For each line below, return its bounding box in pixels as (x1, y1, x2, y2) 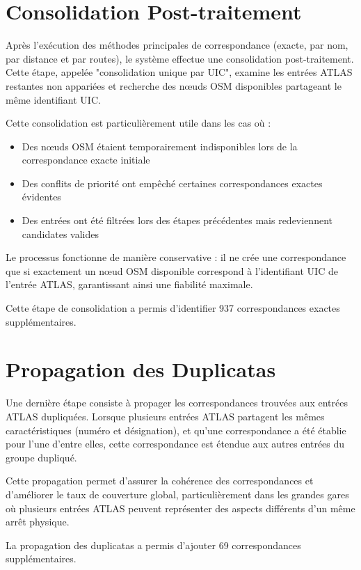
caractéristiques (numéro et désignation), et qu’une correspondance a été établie (6, 422, 346, 437)
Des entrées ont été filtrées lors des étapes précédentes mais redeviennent (22, 213, 332, 228)
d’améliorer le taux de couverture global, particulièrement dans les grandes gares (6, 486, 349, 501)
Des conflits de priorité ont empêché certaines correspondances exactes (22, 175, 323, 190)
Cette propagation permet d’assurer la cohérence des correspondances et (6, 473, 314, 488)
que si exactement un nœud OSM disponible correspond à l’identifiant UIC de (6, 263, 338, 278)
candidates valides (22, 226, 99, 241)
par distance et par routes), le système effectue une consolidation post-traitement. (6, 51, 354, 65)
